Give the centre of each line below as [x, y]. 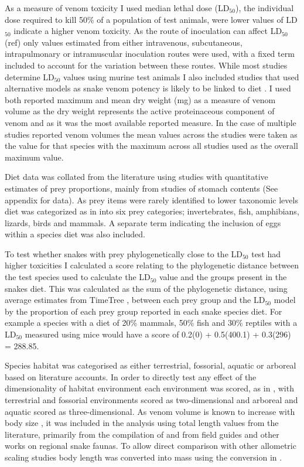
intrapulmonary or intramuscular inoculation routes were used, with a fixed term [150, 54]
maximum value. [34, 157]
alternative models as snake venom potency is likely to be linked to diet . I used [148, 88]
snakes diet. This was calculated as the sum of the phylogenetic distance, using [146, 288]
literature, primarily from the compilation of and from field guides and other [142, 434]
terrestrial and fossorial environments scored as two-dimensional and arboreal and [151, 400]
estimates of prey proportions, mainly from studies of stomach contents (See [141, 188]
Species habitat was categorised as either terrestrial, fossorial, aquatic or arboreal [151, 365]
